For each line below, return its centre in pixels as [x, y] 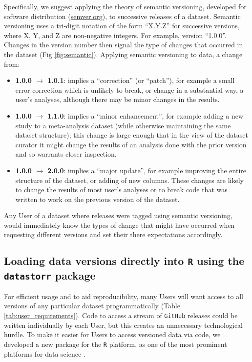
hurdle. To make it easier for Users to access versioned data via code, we [112, 334]
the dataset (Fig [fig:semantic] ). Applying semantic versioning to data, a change [123, 54]
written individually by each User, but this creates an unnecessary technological [123, 325]
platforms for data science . [45, 353]
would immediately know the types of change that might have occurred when [119, 225]
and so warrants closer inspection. [66, 154]
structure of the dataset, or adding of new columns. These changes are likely [129, 180]
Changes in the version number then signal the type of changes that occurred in [124, 45]
